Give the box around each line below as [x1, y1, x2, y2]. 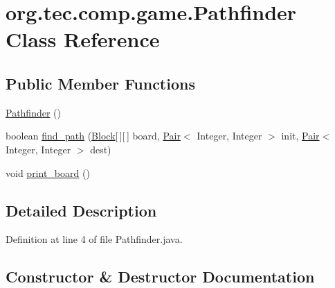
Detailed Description [6, 199, 157, 221]
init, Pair [281, 128, 320, 143]
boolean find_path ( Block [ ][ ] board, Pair [6, 128, 181, 143]
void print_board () [6, 165, 90, 180]
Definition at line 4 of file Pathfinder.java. [6, 232, 183, 246]
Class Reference [6, 25, 160, 53]
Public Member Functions [6, 72, 195, 94]
